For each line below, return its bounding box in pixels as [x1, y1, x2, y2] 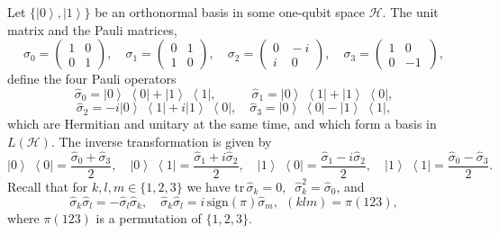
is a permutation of [95, 208, 202, 227]
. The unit [382, 3, 439, 21]
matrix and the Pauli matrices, [7, 20, 177, 39]
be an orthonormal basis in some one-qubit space [95, 3, 365, 21]
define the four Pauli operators [7, 69, 177, 88]
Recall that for [7, 176, 88, 195]
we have [186, 176, 231, 195]
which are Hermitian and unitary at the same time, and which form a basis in [7, 114, 437, 133]
